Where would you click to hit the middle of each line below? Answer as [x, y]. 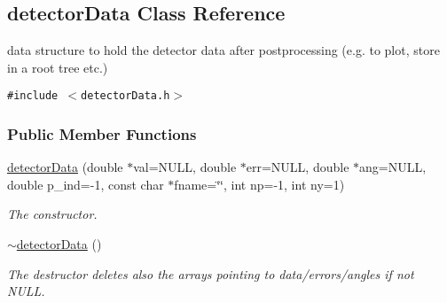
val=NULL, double [185, 167]
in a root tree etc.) [58, 67]
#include [33, 96]
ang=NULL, [393, 167]
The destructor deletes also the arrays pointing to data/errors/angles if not [211, 273]
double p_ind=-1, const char [86, 184]
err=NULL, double [298, 167]
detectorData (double [65, 167]
